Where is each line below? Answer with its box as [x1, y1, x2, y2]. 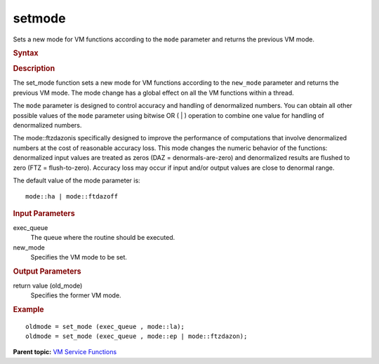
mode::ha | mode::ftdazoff [25, 193, 119, 201]
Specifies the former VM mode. [30, 291, 122, 299]
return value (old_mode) [13, 281, 83, 290]
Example [13, 304, 45, 314]
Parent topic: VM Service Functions [13, 348, 117, 356]
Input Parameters [13, 208, 75, 218]
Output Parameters [13, 267, 81, 276]
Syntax [13, 48, 39, 58]
